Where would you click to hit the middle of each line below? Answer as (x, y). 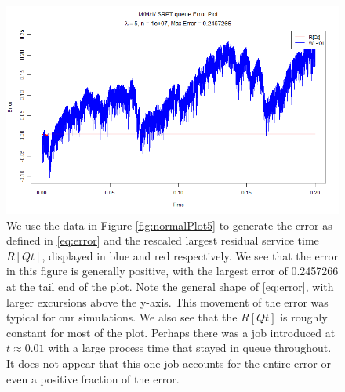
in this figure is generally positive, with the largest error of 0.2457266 (172, 271)
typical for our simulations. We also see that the (122, 317)
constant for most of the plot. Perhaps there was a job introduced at (171, 332)
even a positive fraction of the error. (93, 378)
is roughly (304, 317)
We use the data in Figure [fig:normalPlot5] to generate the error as (169, 225)
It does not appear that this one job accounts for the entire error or (169, 363)
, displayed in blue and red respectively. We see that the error (190, 255)
